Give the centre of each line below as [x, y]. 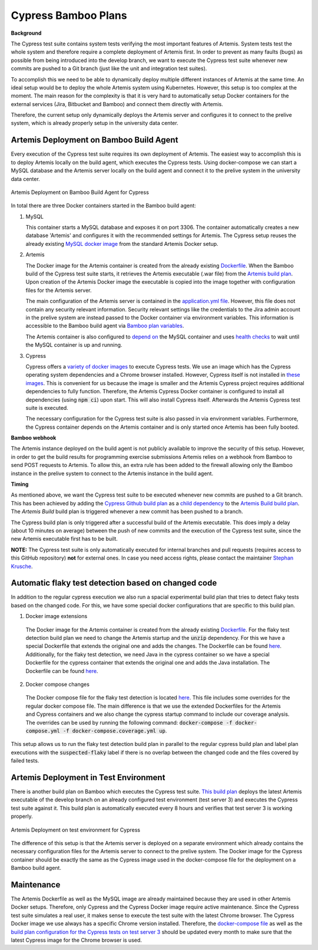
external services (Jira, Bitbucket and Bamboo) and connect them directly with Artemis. [117, 104]
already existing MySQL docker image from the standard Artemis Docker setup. [122, 244]
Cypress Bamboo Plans [69, 15]
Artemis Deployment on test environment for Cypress [76, 830]
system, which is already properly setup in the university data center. [95, 123]
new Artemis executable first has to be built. [64, 539]
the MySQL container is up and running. [74, 345]
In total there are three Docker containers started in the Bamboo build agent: [104, 206]
